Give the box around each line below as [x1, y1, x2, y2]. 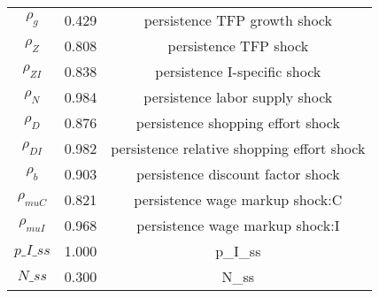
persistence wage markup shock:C [134, 189, 343, 210]
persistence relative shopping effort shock [111, 138, 366, 158]
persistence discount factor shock [135, 164, 340, 184]
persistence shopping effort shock [135, 112, 340, 133]
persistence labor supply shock [143, 87, 333, 107]
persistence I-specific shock [155, 61, 321, 81]
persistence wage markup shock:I [136, 215, 340, 235]
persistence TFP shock [167, 35, 309, 56]
